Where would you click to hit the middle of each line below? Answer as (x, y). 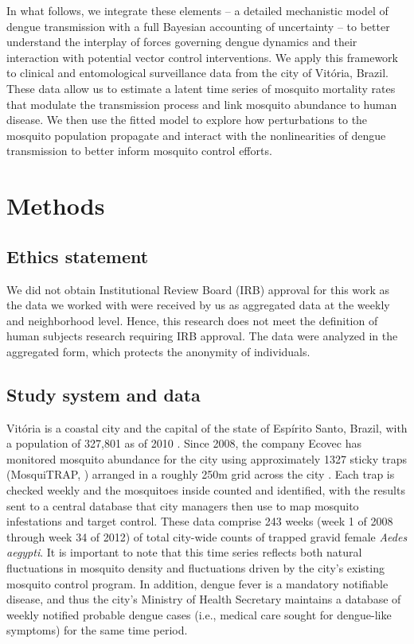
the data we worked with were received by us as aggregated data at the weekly (198, 305)
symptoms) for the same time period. (97, 630)
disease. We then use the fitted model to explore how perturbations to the (187, 120)
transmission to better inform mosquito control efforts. (139, 151)
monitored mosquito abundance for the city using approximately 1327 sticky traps (207, 458)
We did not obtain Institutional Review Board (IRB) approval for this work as (198, 289)
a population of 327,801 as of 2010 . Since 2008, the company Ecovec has (184, 443)
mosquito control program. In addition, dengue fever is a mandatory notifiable (197, 583)
